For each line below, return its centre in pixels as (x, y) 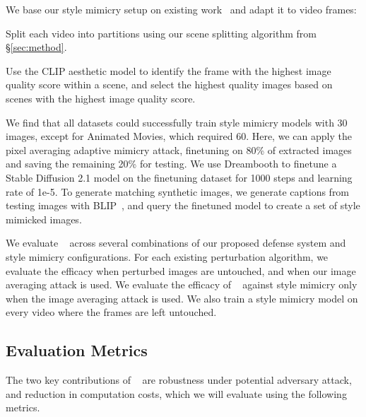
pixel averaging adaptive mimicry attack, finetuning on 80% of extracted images (179, 149)
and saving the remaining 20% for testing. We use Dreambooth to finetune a (171, 164)
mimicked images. (44, 219)
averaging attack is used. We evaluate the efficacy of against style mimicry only (182, 284)
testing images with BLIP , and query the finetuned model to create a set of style (183, 205)
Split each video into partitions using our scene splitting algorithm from (161, 33)
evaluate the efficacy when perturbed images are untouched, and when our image (181, 270)
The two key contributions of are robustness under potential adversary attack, (179, 380)
